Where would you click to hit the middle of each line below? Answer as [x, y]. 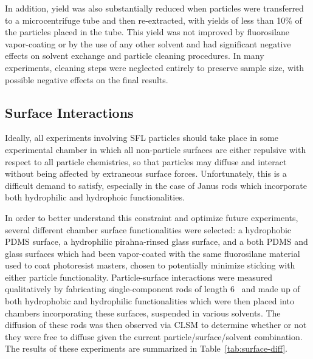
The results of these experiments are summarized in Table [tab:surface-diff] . [146, 348]
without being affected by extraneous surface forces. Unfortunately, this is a [146, 173]
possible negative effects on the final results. [87, 79]
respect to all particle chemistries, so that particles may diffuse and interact [146, 161]
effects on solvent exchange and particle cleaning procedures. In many [135, 56]
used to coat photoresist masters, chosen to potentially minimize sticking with [150, 265]
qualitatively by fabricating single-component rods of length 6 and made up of [153, 289]
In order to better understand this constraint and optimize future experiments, [152, 217]
